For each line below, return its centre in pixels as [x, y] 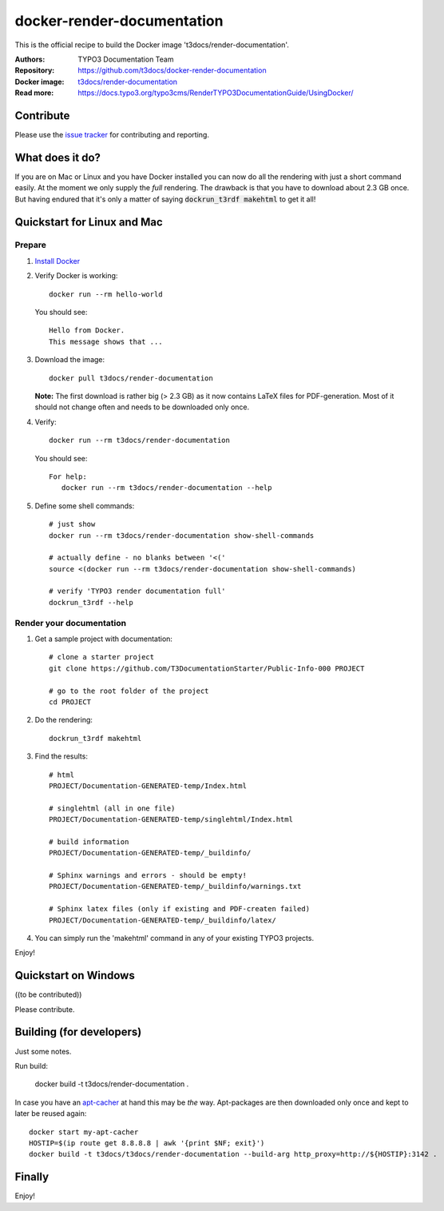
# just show [72, 524]
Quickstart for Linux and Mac [89, 222]
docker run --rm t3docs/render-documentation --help [166, 488]
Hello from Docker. [87, 331]
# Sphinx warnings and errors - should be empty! [148, 876]
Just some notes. [43, 1051]
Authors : [30, 59]
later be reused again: [51, 1113]
